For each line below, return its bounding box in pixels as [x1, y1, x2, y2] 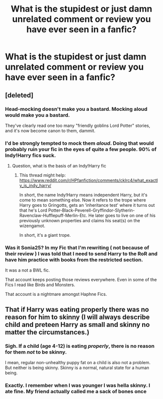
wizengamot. [19, 223, 46, 229]
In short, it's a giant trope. [19, 232, 71, 238]
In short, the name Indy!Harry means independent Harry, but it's [19, 192, 148, 198]
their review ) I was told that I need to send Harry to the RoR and [5, 250, 158, 257]
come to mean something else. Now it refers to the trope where [19, 197, 147, 203]
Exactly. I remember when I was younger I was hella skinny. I [5, 382, 150, 389]
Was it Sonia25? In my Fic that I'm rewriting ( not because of [5, 245, 149, 251]
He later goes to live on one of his [88, 213, 156, 218]
